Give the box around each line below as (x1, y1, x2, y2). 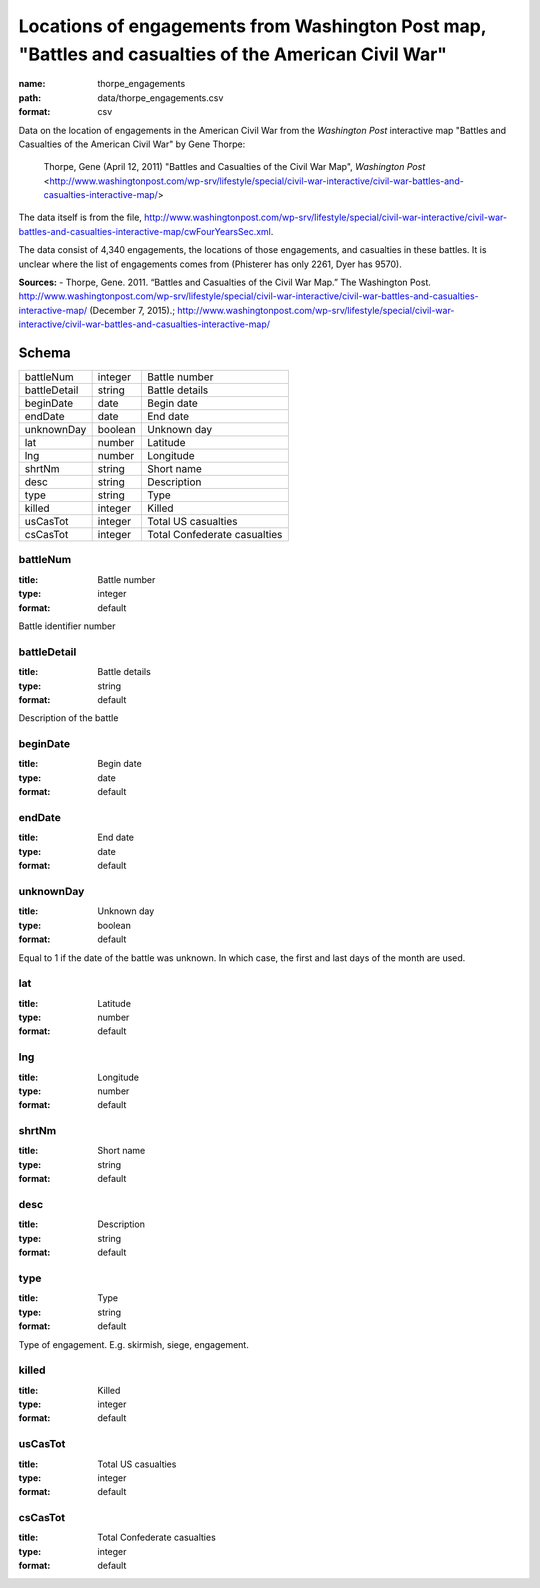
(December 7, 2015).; (89, 304, 175, 316)
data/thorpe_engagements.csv (97, 91, 224, 104)
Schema (18, 345, 72, 362)
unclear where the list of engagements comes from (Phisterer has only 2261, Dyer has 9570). (18, 258, 402, 270)
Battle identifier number (18, 620, 116, 632)
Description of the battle (18, 712, 119, 724)
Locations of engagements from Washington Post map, (18, 15, 487, 37)
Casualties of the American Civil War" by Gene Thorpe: (18, 138, 246, 150)
